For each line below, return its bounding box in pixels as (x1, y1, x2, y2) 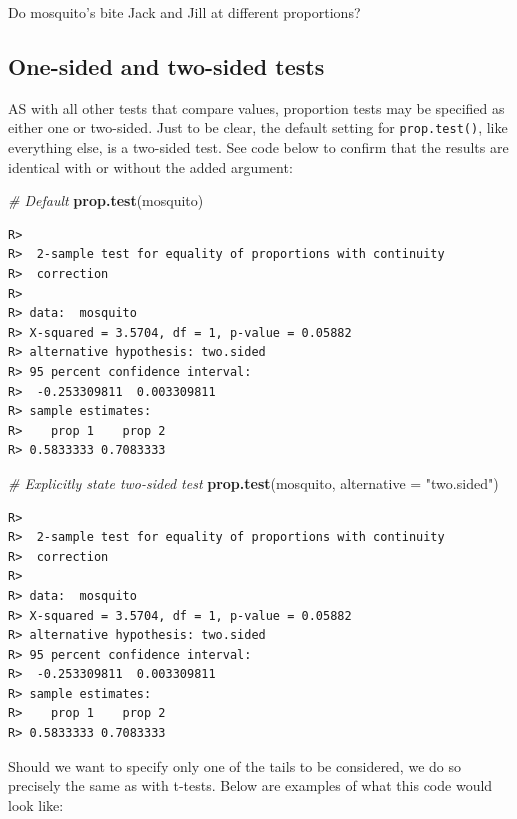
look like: (8, 794, 64, 815)
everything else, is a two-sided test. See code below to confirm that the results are (8, 137, 509, 158)
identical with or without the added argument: (8, 156, 293, 177)
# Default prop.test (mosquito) (8, 190, 204, 211)
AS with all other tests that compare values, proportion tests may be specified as (8, 97, 505, 118)
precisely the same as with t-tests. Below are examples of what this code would (8, 775, 493, 796)
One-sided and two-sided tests (8, 50, 325, 81)
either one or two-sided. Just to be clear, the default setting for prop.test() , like (8, 117, 508, 138)
